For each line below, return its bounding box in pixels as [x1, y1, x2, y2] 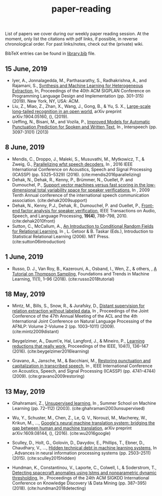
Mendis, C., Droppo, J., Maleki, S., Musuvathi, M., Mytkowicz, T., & [12, 156, 145, 162]
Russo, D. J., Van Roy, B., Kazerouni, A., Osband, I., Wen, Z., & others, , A [12, 266, 157, 272]
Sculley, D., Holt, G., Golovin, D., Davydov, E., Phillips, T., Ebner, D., [12, 440, 145, 445]
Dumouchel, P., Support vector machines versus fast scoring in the [12, 182, 146, 188]
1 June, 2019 [5, 253, 44, 261]
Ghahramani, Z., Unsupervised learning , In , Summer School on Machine [12, 400, 156, 406]
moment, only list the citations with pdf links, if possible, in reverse [5, 36, 138, 42]
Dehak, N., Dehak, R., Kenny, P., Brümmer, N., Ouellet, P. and [12, 176, 133, 183]
